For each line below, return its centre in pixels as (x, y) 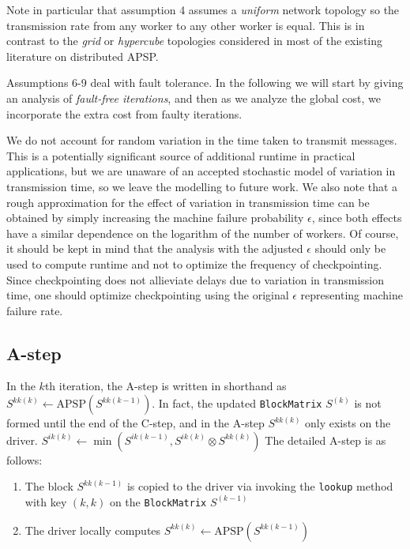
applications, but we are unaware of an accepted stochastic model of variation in (201, 171)
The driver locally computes (93, 530)
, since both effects (357, 218)
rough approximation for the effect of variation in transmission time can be (188, 202)
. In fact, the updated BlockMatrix (237, 403)
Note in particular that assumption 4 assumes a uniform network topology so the (203, 9)
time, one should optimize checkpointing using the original (148, 295)
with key (46, 501)
